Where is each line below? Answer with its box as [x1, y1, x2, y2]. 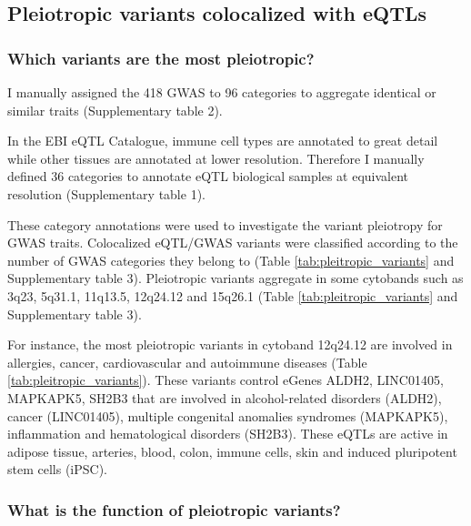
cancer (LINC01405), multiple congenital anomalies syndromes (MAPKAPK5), [7, 406, 448, 425]
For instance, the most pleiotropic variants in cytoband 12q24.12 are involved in [7, 335, 453, 354]
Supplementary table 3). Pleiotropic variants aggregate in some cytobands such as [7, 268, 464, 288]
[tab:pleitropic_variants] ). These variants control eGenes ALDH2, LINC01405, [7, 370, 444, 389]
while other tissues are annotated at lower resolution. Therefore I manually [7, 148, 425, 167]
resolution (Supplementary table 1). [7, 184, 205, 203]
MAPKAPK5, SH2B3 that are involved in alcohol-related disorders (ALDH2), [7, 388, 442, 407]
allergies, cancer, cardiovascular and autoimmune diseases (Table [7, 352, 367, 371]
